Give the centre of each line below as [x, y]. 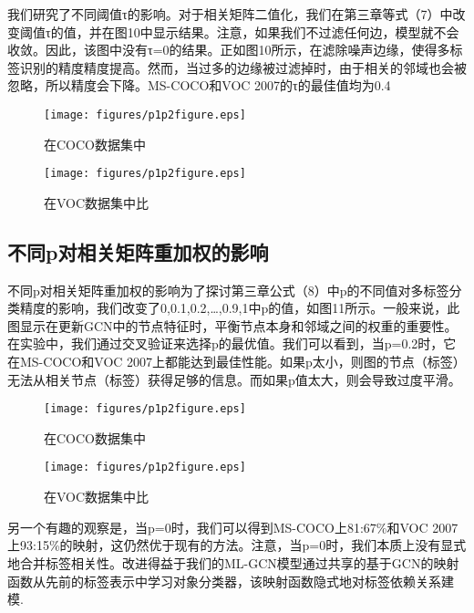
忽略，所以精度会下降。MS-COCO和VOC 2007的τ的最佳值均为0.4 [199, 85]
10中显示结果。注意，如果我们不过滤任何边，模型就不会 [293, 31]
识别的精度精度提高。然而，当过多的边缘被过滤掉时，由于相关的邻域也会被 [243, 67]
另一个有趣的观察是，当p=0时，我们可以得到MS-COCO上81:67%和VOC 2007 [233, 527]
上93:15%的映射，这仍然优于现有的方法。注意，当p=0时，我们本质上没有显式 [237, 545]
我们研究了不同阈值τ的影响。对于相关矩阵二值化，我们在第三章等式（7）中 [230, 14]
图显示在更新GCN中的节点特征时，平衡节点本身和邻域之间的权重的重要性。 [232, 325]
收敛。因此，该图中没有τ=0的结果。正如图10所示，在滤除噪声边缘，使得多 [229, 50]
